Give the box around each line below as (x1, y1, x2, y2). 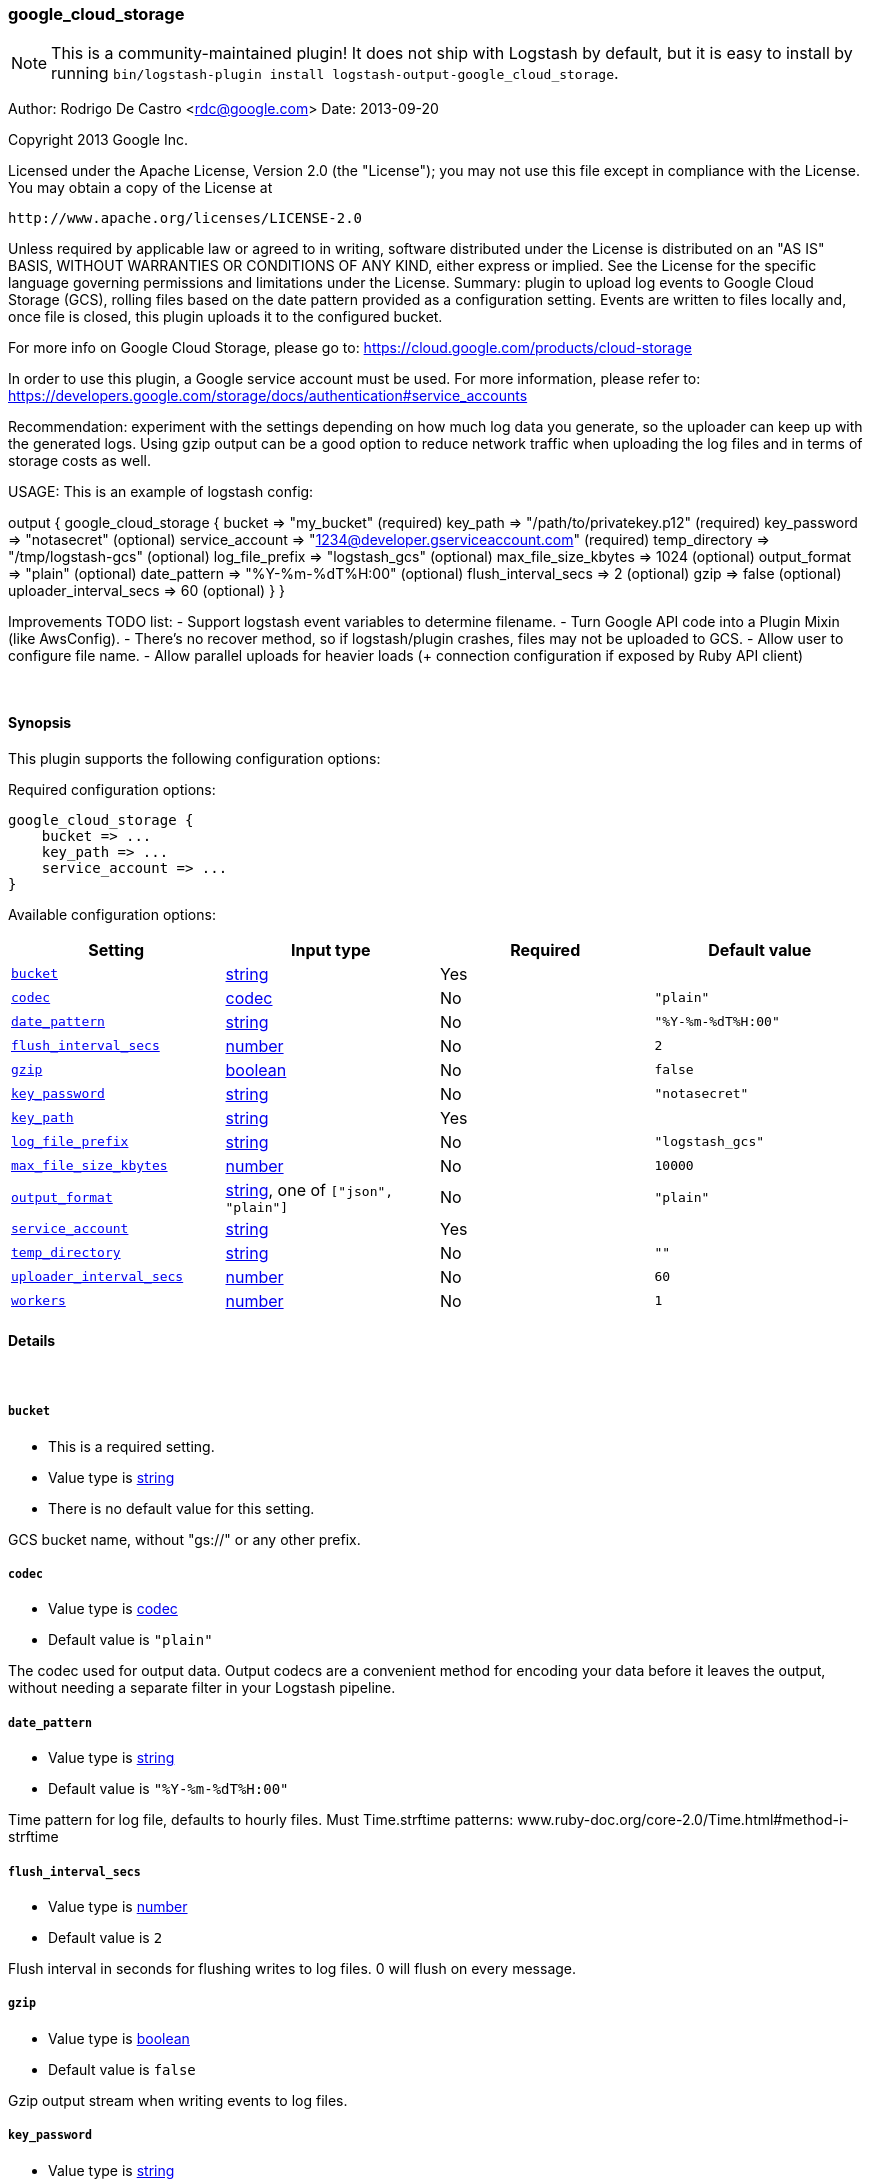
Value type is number (48, 1897, 188, 1915)
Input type (290, 939, 371, 960)
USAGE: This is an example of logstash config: (8, 483, 314, 501)
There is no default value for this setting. (48, 1499, 315, 1517)
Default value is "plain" (48, 1631, 213, 1649)
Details (8, 1332, 56, 1350)
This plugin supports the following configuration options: (8, 749, 381, 767)
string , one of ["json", (225, 1179, 394, 1200)
